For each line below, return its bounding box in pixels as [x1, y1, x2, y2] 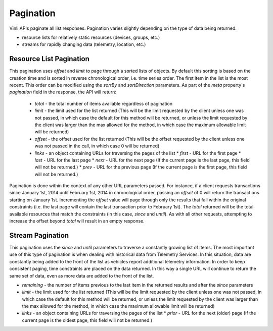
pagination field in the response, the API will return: [9, 89, 116, 95]
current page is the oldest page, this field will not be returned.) [22, 317, 153, 323]
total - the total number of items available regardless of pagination [34, 100, 173, 106]
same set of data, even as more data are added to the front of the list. [9, 272, 154, 279]
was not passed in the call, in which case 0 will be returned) [34, 143, 160, 149]
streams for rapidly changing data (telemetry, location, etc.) [22, 41, 146, 47]
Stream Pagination [9, 231, 69, 240]
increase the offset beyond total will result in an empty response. [9, 218, 145, 224]
